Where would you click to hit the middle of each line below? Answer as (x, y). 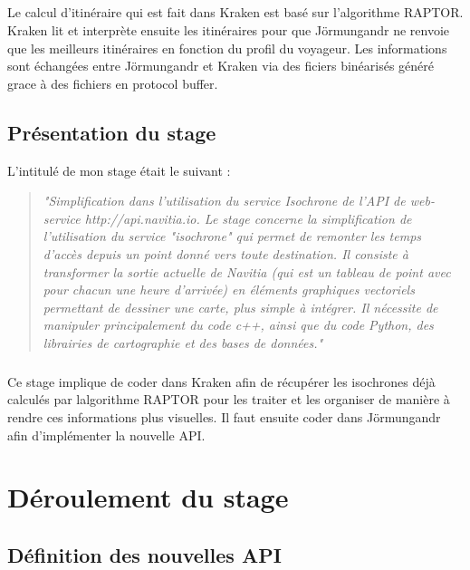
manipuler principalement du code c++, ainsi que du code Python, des (238, 325)
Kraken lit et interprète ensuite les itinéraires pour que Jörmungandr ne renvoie (229, 29)
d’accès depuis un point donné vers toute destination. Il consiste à (225, 253)
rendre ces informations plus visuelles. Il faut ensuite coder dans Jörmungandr (224, 417)
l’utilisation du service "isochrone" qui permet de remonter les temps (232, 236)
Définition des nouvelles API (144, 555)
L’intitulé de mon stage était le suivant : (119, 170)
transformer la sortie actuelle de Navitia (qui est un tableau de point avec (247, 271)
